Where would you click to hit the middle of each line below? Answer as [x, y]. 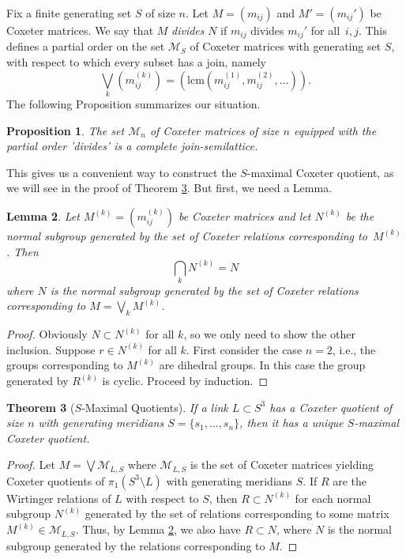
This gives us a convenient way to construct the [122, 172]
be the [360, 215]
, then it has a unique [291, 423]
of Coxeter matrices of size [214, 130]
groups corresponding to [65, 365]
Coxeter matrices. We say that [80, 30]
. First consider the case [244, 349]
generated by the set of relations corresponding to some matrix [237, 514]
